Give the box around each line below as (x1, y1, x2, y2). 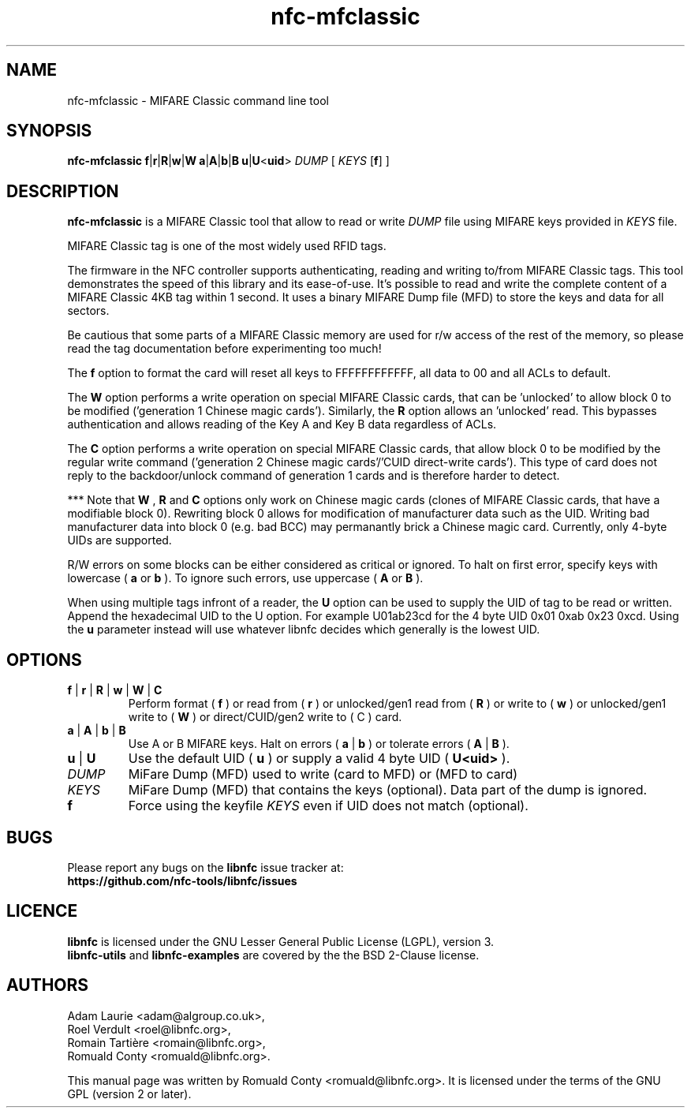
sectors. (67, 304, 110, 318)
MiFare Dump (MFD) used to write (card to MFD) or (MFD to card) (128, 766, 518, 783)
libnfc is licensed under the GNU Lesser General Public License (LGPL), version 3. (67, 934, 495, 948)
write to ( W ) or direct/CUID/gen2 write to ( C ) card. (128, 710, 402, 724)
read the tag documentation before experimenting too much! (67, 342, 382, 356)
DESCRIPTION (6, 181, 119, 201)
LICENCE (6, 901, 78, 921)
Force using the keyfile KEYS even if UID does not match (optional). (128, 798, 529, 814)
